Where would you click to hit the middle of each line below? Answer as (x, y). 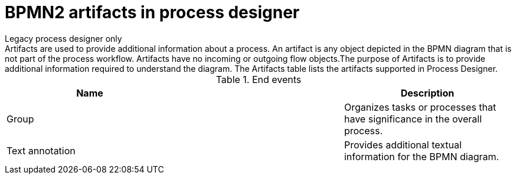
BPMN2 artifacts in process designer (152, 12)
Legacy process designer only (63, 38)
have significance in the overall (413, 119)
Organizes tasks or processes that (420, 107)
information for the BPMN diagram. (422, 156)
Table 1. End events (259, 79)
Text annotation (41, 150)
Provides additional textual (403, 145)
